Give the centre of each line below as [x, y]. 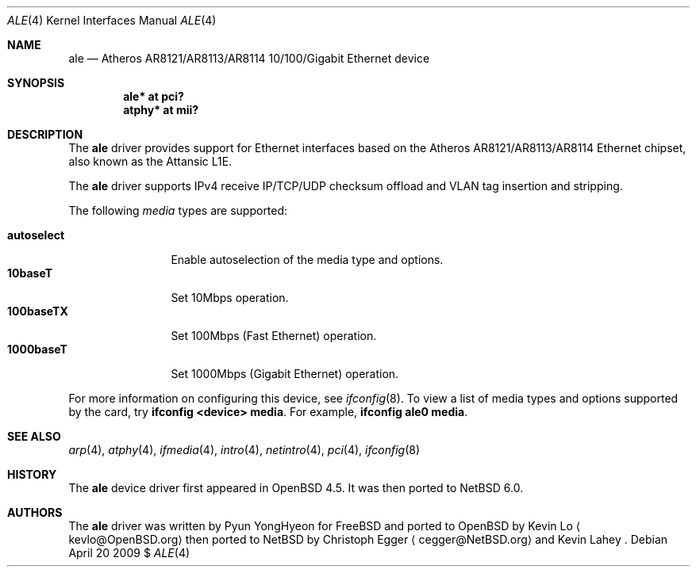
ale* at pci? [154, 96]
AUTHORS [35, 512]
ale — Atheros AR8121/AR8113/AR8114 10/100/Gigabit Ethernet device [249, 58]
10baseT [30, 273]
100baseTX [38, 311]
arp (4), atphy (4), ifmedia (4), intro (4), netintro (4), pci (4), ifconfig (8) [244, 450]
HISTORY [32, 474]
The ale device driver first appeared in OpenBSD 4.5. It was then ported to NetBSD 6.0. [296, 488]
